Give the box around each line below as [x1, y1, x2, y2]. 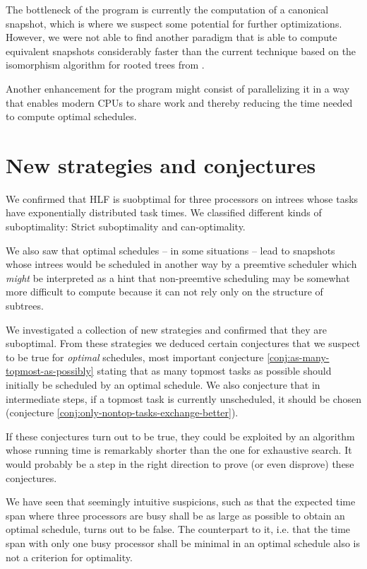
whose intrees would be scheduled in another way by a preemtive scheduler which [6, 257, 357, 271]
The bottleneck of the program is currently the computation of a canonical [6, 2, 329, 16]
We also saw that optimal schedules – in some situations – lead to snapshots [6, 242, 335, 257]
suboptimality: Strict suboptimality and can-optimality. [6, 219, 246, 234]
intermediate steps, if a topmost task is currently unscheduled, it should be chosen [6, 391, 361, 406]
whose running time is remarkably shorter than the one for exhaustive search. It [6, 442, 352, 457]
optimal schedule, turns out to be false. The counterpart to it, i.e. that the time [6, 522, 351, 536]
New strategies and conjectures [6, 150, 316, 179]
